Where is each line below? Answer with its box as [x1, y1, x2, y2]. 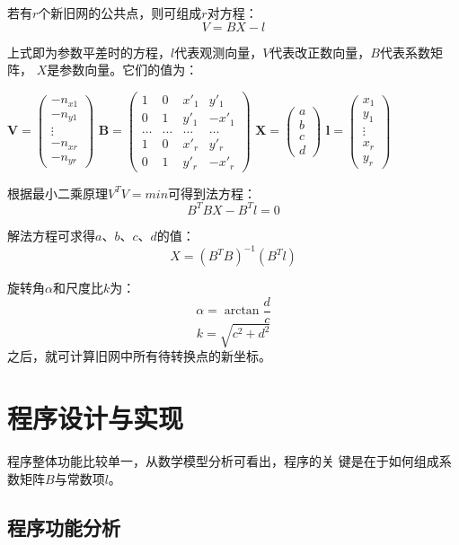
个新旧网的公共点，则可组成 [38, 4, 202, 22]
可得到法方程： [168, 183, 257, 202]
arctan [224, 304, 260, 318]
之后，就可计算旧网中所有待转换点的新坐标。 [7, 347, 271, 365]
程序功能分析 [7, 513, 120, 541]
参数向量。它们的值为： [59, 60, 199, 79]
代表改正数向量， [269, 42, 371, 61]
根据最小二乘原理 [7, 183, 108, 202]
